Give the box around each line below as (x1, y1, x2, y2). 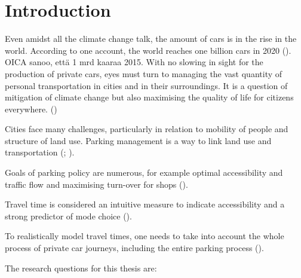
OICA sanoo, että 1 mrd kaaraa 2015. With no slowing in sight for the (5, 56, 263, 68)
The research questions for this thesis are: (5, 261, 157, 274)
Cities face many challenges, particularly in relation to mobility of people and (5, 123, 288, 135)
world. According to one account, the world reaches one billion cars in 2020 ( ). (5, 44, 291, 56)
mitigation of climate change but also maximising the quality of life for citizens (5, 91, 294, 103)
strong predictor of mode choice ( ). (5, 209, 132, 222)
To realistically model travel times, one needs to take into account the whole (5, 230, 284, 242)
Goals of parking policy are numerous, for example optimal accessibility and (5, 166, 283, 179)
